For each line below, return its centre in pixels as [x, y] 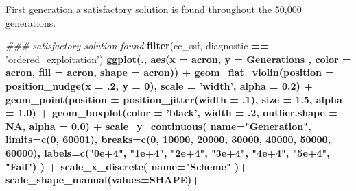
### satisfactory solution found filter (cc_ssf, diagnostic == [137, 46]
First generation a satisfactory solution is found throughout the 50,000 [154, 9]
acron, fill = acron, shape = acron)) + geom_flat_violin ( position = [170, 72]
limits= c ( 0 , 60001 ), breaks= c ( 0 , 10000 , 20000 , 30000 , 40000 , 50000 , [168, 139]
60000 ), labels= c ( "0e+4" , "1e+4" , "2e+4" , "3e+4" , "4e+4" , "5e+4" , [168, 152]
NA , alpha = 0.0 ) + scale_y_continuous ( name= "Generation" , [158, 126]
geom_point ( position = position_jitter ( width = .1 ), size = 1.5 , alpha [174, 99]
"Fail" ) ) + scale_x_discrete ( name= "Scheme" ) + [127, 166]
